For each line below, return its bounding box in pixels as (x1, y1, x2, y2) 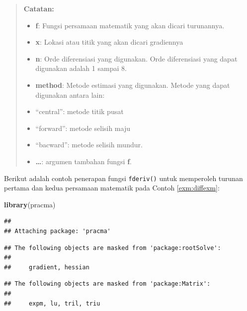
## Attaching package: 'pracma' (4, 227, 111, 235)
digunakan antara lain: (35, 89, 105, 100)
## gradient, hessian (4, 263, 89, 271)
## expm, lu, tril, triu (4, 300, 100, 307)
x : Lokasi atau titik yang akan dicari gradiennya (35, 37, 183, 47)
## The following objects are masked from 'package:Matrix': (4, 280, 211, 288)
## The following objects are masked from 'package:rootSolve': (4, 244, 221, 251)
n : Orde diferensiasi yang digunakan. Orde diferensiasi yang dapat (35, 53, 238, 63)
